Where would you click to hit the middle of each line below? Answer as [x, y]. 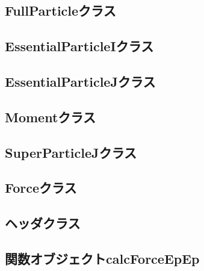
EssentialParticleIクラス [79, 46]
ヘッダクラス [43, 223]
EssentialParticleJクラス [80, 81]
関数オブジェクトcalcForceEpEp [102, 258]
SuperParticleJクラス [71, 152]
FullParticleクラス [60, 11]
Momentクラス [50, 117]
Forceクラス [41, 188]
